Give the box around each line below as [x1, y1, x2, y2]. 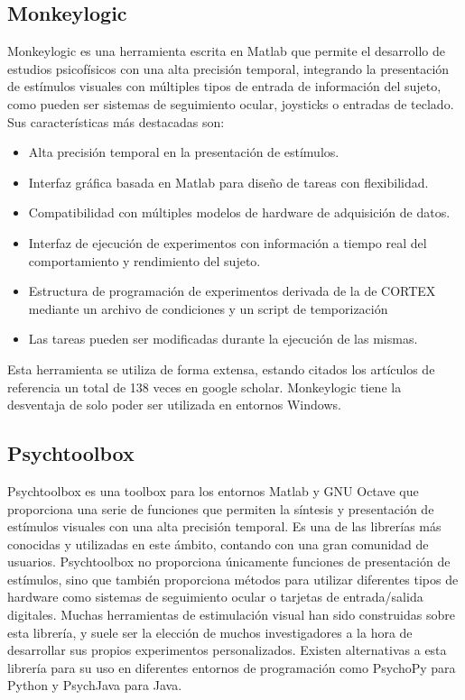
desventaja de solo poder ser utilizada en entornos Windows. [7, 395, 341, 414]
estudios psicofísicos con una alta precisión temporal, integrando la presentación [7, 59, 450, 78]
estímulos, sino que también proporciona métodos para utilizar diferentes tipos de [7, 569, 459, 588]
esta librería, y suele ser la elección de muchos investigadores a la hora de [7, 622, 413, 641]
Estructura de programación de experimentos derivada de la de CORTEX [28, 281, 436, 300]
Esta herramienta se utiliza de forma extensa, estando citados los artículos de [7, 359, 435, 378]
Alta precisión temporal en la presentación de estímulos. [28, 143, 339, 161]
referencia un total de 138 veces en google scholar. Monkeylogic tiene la [7, 377, 402, 396]
